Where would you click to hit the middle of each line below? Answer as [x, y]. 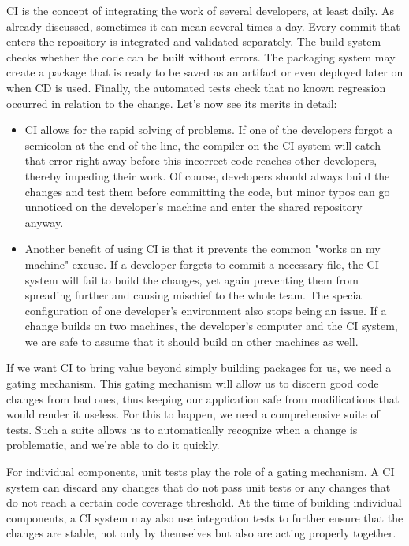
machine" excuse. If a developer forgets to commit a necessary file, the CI [202, 264]
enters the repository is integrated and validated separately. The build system [194, 41]
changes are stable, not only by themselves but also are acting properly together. [201, 533]
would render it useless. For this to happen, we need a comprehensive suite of [193, 414]
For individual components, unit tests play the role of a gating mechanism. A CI [201, 472]
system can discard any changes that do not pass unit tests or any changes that [199, 487]
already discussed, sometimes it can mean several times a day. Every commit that [203, 26]
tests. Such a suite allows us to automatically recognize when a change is [182, 429]
